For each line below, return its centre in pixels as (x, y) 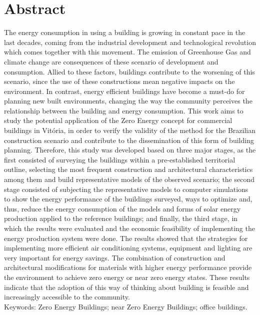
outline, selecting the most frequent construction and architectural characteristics (128, 169)
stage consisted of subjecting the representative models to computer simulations (126, 189)
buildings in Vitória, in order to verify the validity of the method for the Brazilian (130, 130)
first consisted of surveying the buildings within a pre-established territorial (120, 159)
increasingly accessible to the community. (67, 297)
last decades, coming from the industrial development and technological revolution (130, 42)
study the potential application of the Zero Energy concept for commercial (118, 120)
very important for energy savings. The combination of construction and (115, 257)
